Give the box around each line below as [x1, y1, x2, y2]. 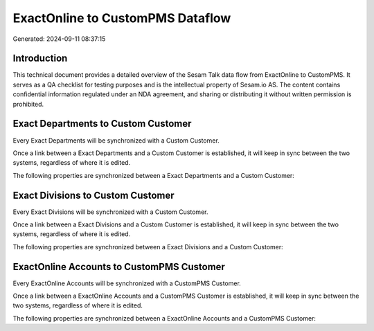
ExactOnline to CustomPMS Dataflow [12, 10, 231, 26]
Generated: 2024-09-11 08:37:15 [12, 35, 106, 43]
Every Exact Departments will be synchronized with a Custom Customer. [12, 136, 220, 145]
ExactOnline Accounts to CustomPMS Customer [12, 260, 225, 273]
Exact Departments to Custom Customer [12, 118, 192, 129]
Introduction [12, 53, 68, 64]
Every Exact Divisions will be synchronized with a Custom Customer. [12, 208, 208, 216]
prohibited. [12, 100, 44, 108]
